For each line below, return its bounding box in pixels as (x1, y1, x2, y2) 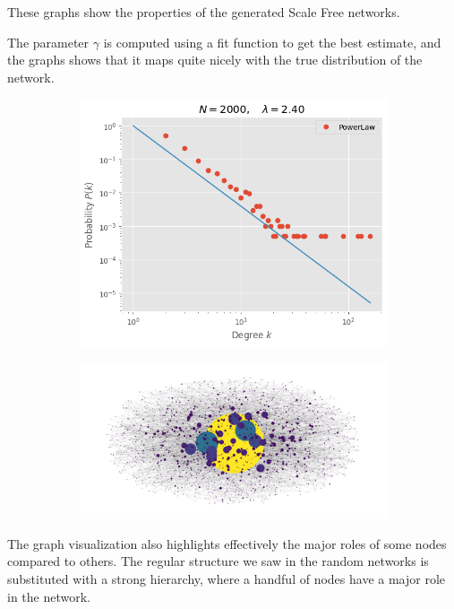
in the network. (7, 587, 90, 605)
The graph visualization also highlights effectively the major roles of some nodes (7, 534, 447, 552)
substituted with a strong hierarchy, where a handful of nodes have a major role (7, 569, 446, 587)
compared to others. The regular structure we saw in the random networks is (7, 552, 429, 570)
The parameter (7, 32, 90, 51)
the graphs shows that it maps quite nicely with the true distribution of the (7, 50, 423, 69)
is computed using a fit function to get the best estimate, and (103, 32, 441, 51)
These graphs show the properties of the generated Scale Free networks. (7, 3, 400, 21)
